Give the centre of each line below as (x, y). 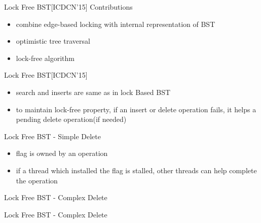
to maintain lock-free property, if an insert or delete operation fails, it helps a (136, 109)
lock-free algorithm (45, 58)
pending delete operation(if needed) (71, 119)
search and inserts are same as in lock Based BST (93, 92)
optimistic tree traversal (53, 41)
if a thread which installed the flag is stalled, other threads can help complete (136, 170)
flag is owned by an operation (62, 153)
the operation (37, 180)
